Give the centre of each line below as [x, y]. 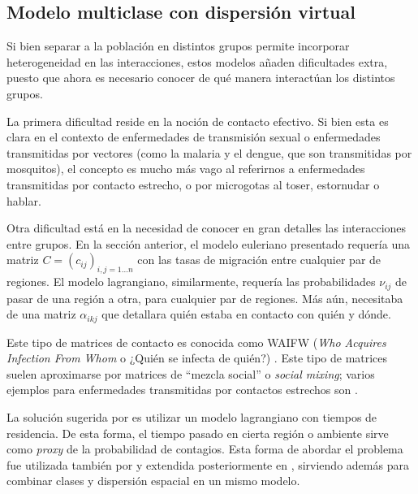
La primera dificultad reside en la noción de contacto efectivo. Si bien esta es [198, 121]
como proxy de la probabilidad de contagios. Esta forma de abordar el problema [205, 449]
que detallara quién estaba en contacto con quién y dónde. [246, 314]
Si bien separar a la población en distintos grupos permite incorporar [178, 46]
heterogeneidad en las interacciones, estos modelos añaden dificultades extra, [197, 61]
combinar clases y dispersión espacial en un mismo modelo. [153, 481]
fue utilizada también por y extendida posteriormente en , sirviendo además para [208, 464]
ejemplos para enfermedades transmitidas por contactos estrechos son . [182, 390]
